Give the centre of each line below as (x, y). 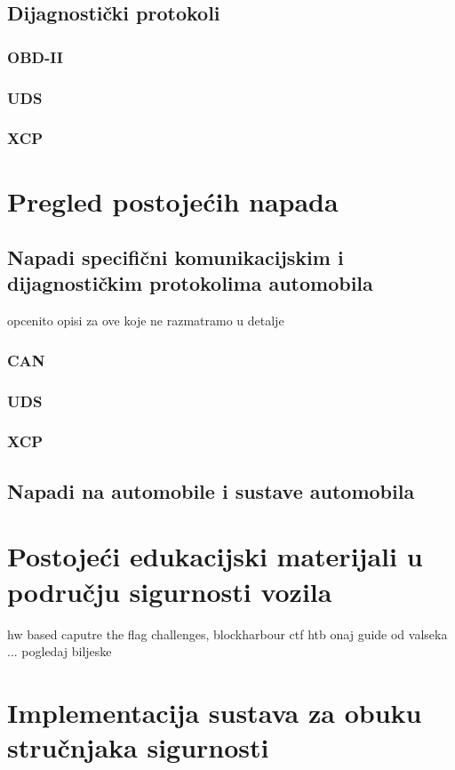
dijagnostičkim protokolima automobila (190, 283)
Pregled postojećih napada (173, 201)
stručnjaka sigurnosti (138, 747)
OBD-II (36, 56)
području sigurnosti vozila (170, 591)
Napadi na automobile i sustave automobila (211, 490)
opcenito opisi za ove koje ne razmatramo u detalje (146, 321)
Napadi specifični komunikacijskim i (176, 257)
